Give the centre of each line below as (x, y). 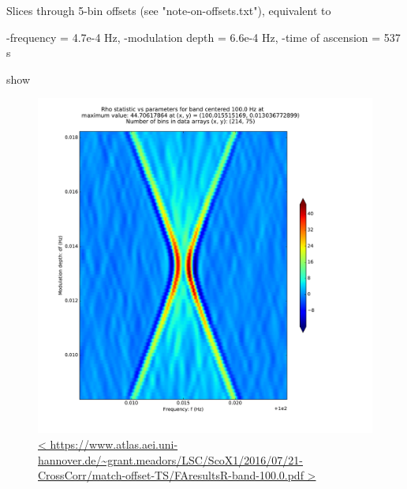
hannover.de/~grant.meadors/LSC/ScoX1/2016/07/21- (171, 459)
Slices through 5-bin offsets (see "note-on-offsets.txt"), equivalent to (169, 10)
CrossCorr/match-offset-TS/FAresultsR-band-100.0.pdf (171, 475)
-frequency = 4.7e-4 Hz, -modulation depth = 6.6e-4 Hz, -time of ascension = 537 (203, 37)
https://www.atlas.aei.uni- (114, 444)
